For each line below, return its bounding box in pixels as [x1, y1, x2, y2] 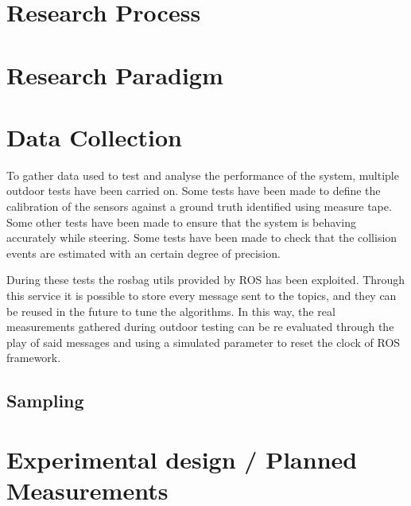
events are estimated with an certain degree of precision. [6, 244, 281, 261]
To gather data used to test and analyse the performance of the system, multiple [6, 166, 399, 183]
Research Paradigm [6, 58, 223, 91]
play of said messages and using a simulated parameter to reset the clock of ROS [6, 333, 401, 350]
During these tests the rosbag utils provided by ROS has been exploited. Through [6, 271, 405, 288]
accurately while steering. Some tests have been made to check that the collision [6, 229, 397, 246]
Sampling [6, 388, 84, 413]
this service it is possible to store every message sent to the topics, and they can [6, 287, 397, 304]
